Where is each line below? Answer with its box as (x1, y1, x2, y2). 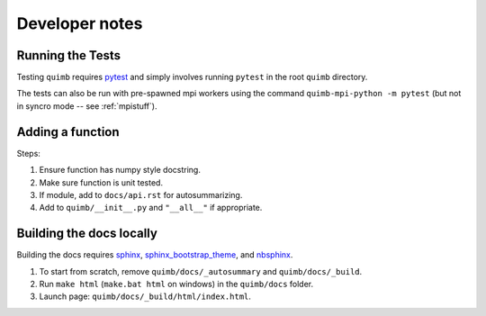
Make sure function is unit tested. (39, 176, 164, 188)
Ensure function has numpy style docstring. (39, 165, 202, 176)
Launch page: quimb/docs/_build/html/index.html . (39, 291, 252, 302)
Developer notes (16, 14, 143, 33)
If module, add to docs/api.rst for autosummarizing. (39, 189, 243, 200)
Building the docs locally (16, 226, 157, 241)
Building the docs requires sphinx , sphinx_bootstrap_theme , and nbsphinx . (16, 249, 293, 260)
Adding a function (16, 124, 121, 140)
